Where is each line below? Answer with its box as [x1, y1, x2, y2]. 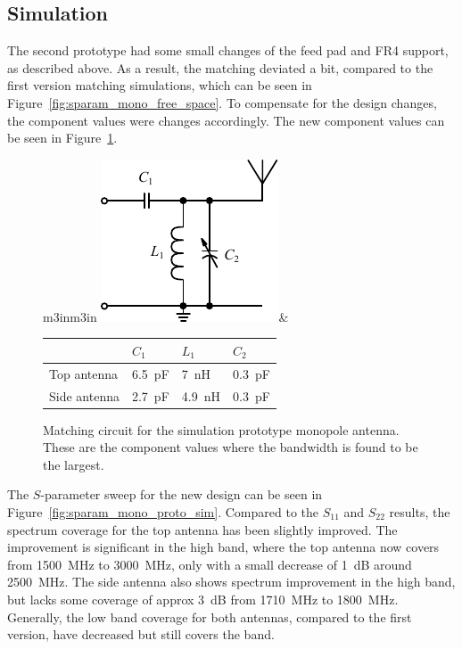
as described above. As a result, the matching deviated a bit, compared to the [7, 58, 433, 77]
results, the [389, 503, 450, 522]
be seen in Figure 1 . [7, 128, 118, 147]
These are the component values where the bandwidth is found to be [43, 438, 418, 456]
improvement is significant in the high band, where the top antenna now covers [7, 538, 440, 556]
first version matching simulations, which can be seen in [7, 76, 312, 94]
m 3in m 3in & [43, 307, 289, 325]
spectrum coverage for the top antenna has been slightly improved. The [7, 520, 398, 538]
